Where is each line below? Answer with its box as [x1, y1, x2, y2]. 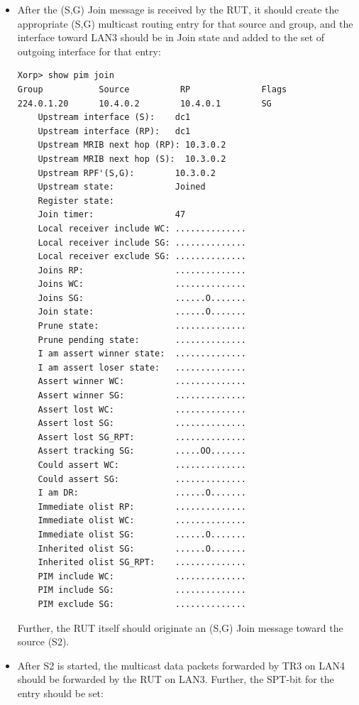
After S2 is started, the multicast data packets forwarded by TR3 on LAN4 [17, 657, 346, 672]
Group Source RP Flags [17, 84, 287, 94]
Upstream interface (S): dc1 [38, 112, 191, 123]
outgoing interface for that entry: [17, 43, 161, 58]
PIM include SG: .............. [38, 585, 246, 596]
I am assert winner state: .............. [38, 349, 246, 359]
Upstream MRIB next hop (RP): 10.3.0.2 [38, 140, 226, 151]
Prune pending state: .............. [38, 334, 246, 345]
